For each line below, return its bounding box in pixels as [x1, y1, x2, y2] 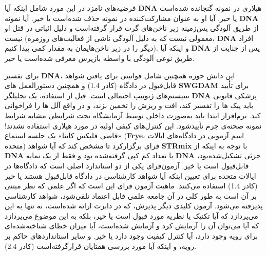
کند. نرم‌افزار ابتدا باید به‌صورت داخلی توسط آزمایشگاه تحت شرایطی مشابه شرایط [5, 110, 261, 120]
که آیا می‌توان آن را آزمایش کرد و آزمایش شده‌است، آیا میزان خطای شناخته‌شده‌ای [5, 220, 259, 231]
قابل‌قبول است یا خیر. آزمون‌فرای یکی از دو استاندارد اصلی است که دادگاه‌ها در [5, 160, 249, 171]
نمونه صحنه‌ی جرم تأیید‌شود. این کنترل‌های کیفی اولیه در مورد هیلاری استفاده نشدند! [5, 120, 262, 131]
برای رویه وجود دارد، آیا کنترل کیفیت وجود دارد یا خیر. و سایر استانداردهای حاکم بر [5, 230, 258, 241]
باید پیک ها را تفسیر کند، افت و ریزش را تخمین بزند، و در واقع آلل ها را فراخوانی [5, 100, 254, 111]
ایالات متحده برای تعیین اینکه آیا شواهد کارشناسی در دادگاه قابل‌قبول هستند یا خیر [5, 170, 256, 181]
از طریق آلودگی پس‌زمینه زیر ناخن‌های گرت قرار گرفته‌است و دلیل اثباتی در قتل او [5, 23, 259, 33]
